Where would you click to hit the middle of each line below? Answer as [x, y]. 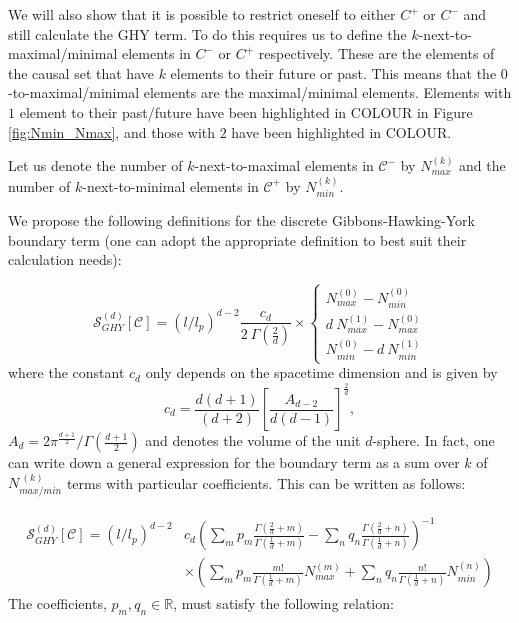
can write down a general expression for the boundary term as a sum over [234, 462]
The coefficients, [57, 603]
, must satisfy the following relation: [283, 603]
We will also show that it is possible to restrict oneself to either [202, 14]
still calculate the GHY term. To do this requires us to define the [207, 33]
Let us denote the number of [95, 165]
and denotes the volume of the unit [253, 440]
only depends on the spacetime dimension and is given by [321, 372]
